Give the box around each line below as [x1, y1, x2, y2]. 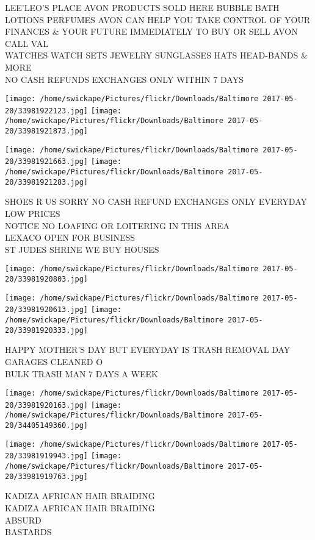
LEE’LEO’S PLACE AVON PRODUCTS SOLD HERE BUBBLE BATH [5, 1, 280, 13]
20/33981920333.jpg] [5, 325, 89, 335]
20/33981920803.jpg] [5, 275, 89, 284]
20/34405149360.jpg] [5, 421, 89, 430]
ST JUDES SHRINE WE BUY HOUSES [5, 243, 159, 255]
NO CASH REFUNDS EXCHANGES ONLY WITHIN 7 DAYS [5, 73, 244, 85]
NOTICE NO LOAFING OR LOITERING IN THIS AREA [5, 219, 230, 232]
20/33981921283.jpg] [5, 177, 89, 187]
